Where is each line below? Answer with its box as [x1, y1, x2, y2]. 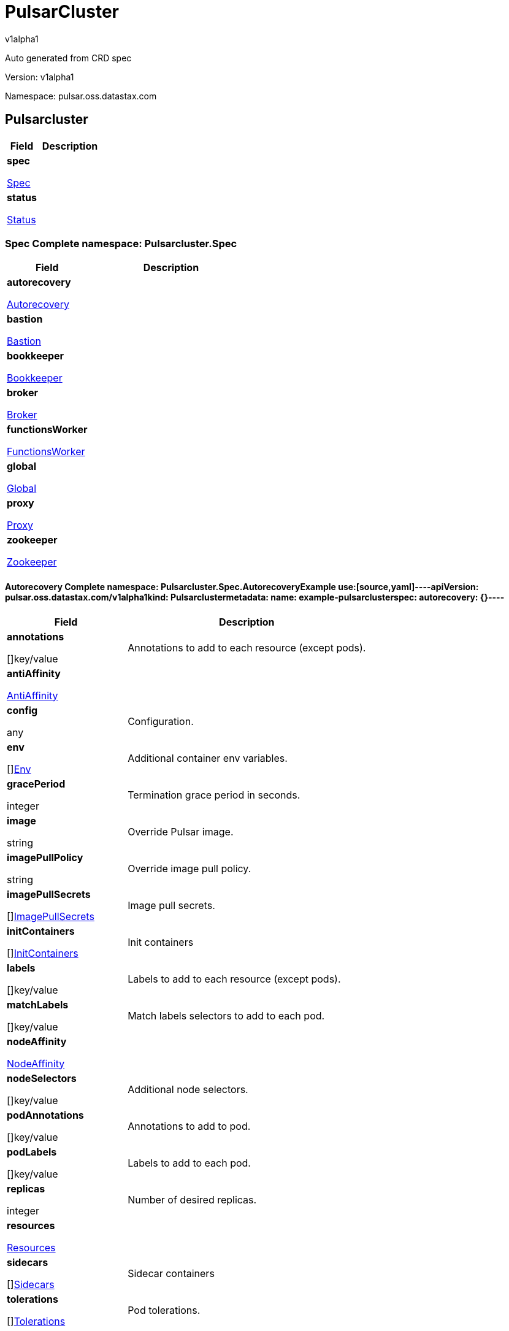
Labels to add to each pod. [128, 1156, 251, 1169]
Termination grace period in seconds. [128, 788, 300, 801]
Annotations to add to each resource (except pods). [128, 641, 366, 654]
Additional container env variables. [128, 751, 288, 764]
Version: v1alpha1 [5, 71, 74, 82]
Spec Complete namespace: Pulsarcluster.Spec [5, 237, 237, 250]
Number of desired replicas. [128, 1193, 257, 1206]
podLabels [7, 1145, 57, 1158]
